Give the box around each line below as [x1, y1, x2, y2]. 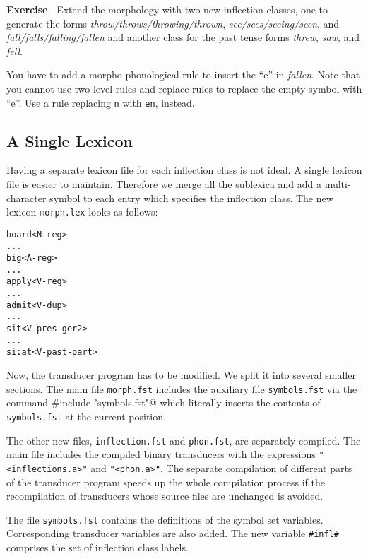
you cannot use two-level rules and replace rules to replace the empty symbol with [6, 81, 362, 95]
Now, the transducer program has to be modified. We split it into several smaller [6, 367, 356, 382]
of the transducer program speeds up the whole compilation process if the [6, 474, 325, 489]
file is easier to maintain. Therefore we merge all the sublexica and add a [6, 177, 322, 192]
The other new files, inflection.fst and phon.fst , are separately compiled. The [6, 433, 361, 447]
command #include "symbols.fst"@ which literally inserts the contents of [6, 395, 321, 410]
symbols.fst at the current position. [6, 408, 166, 423]
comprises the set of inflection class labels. [6, 540, 189, 555]
